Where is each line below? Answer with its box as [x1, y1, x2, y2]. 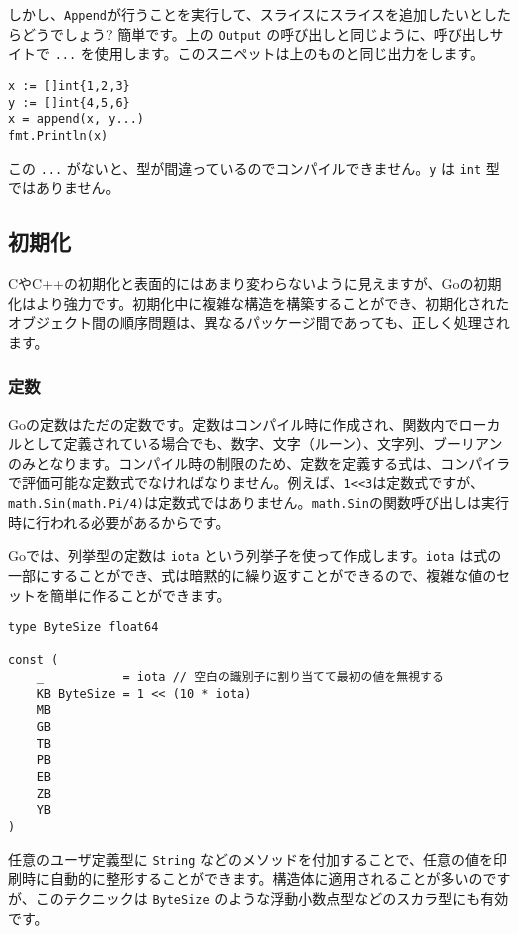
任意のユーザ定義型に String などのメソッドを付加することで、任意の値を [8, 848, 494, 869]
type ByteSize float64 [8, 620, 159, 635]
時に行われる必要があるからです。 [8, 511, 230, 532]
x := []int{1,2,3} [8, 78, 130, 93]
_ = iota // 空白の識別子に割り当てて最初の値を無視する [36, 670, 444, 685]
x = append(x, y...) [8, 112, 145, 127]
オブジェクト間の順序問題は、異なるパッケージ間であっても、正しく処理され [8, 312, 510, 333]
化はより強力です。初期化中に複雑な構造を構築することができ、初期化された [8, 292, 510, 313]
